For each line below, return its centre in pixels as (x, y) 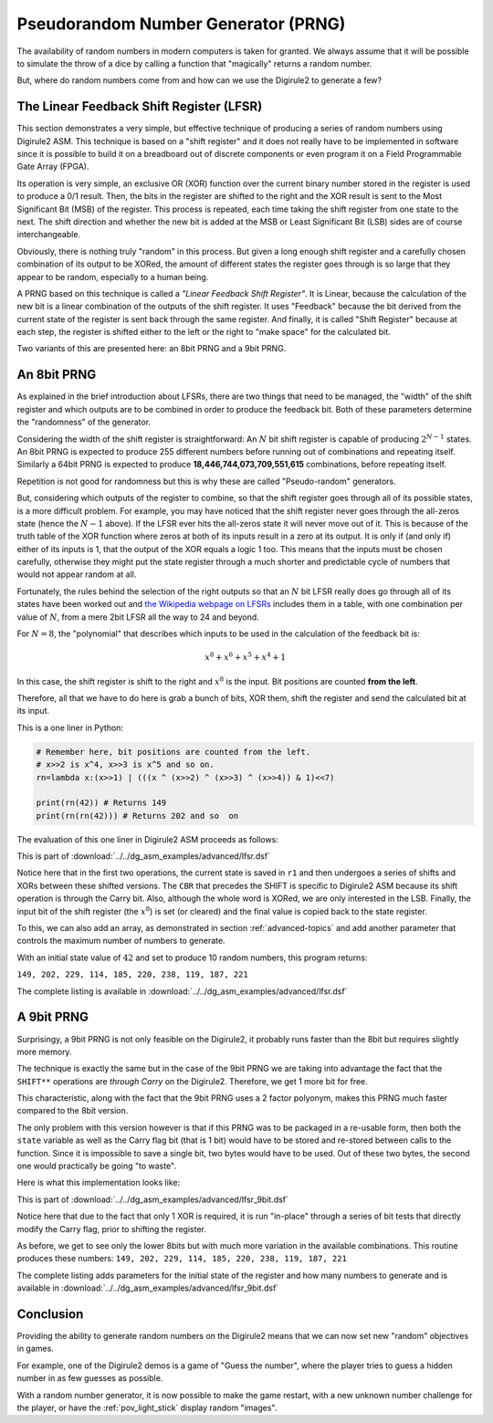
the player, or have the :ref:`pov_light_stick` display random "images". (147, 1408)
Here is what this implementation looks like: (99, 1183)
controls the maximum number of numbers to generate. (121, 941)
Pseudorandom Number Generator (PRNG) (181, 24)
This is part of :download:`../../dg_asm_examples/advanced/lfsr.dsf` (144, 856)
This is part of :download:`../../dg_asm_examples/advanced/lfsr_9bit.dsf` (153, 1199)
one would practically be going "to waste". (97, 1166)
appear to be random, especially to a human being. (113, 277)
